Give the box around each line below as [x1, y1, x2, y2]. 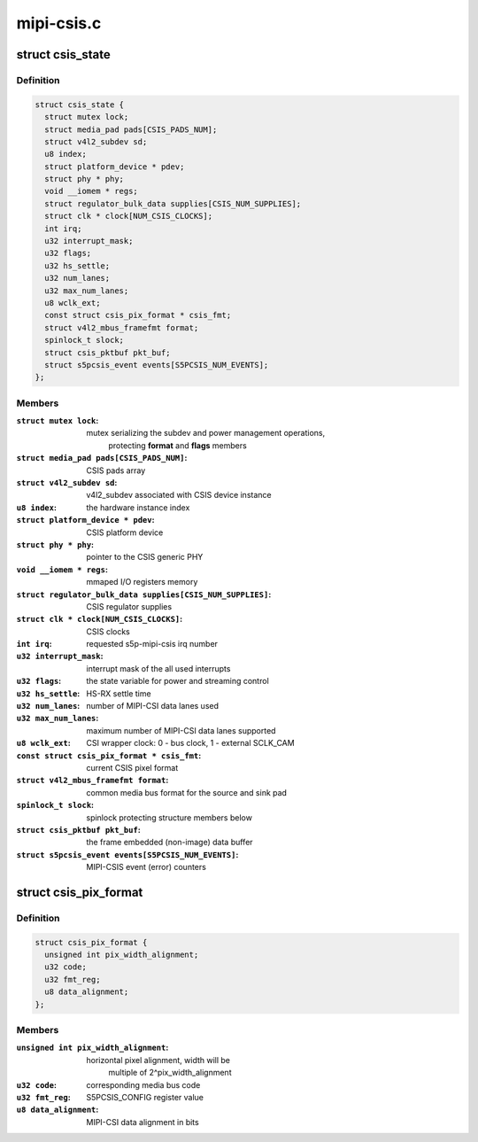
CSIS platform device [86, 527, 164, 538]
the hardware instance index [86, 501, 190, 513]
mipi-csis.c [16, 13, 102, 33]
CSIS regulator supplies [86, 601, 173, 611]
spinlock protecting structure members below [86, 812, 252, 823]
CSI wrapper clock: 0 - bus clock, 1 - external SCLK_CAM [86, 738, 296, 749]
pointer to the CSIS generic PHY [86, 552, 204, 563]
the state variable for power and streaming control [86, 676, 269, 687]
